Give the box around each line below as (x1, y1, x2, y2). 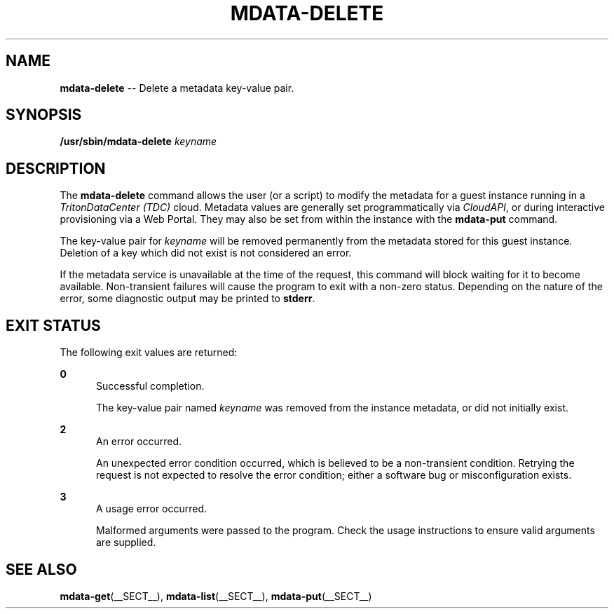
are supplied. (96, 536, 156, 549)
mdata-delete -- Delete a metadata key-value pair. (60, 81, 294, 94)
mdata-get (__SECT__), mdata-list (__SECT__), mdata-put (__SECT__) (60, 589, 372, 602)
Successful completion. (96, 380, 205, 393)
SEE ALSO (6, 560, 77, 578)
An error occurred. (96, 435, 182, 448)
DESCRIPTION (6, 159, 106, 177)
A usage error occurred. (96, 503, 207, 515)
